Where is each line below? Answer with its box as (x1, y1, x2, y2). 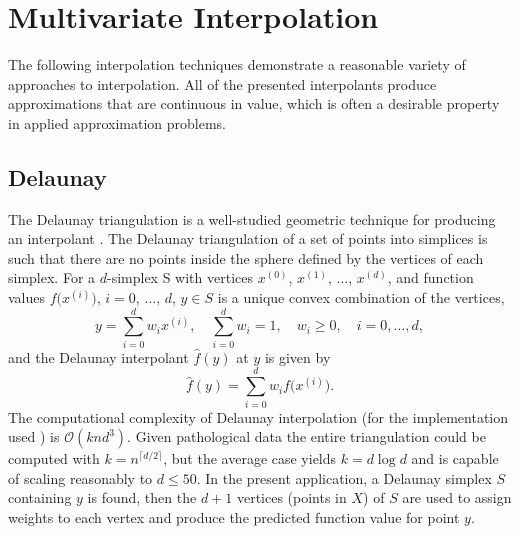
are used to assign (402, 487, 512, 508)
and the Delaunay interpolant (8, 346, 189, 367)
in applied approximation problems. (8, 112, 226, 133)
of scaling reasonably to (8, 467, 153, 488)
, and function (387, 267, 474, 288)
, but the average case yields (163, 448, 337, 469)
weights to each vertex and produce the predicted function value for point (8, 506, 460, 527)
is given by (264, 346, 331, 367)
